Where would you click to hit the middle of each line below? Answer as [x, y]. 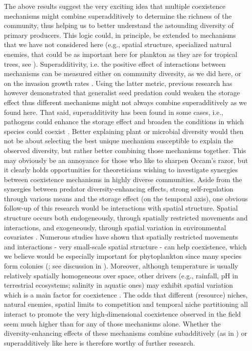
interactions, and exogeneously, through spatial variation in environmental [115, 227]
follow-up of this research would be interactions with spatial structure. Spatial [121, 208]
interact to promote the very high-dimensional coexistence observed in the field [123, 314]
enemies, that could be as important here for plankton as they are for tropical [121, 54]
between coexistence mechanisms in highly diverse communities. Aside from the [123, 179]
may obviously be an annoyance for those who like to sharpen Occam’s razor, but [126, 160]
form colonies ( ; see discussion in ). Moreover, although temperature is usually [121, 266]
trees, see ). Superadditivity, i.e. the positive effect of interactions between [115, 64]
